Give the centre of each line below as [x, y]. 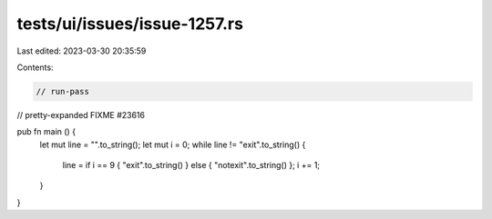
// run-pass [63, 91]
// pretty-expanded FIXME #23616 [81, 114]
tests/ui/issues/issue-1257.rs [130, 24]
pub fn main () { [46, 132]
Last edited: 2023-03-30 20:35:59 [82, 51]
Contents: [35, 67]
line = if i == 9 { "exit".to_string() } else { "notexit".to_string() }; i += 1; [191, 165]
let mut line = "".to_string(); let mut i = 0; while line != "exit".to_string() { [173, 144]
